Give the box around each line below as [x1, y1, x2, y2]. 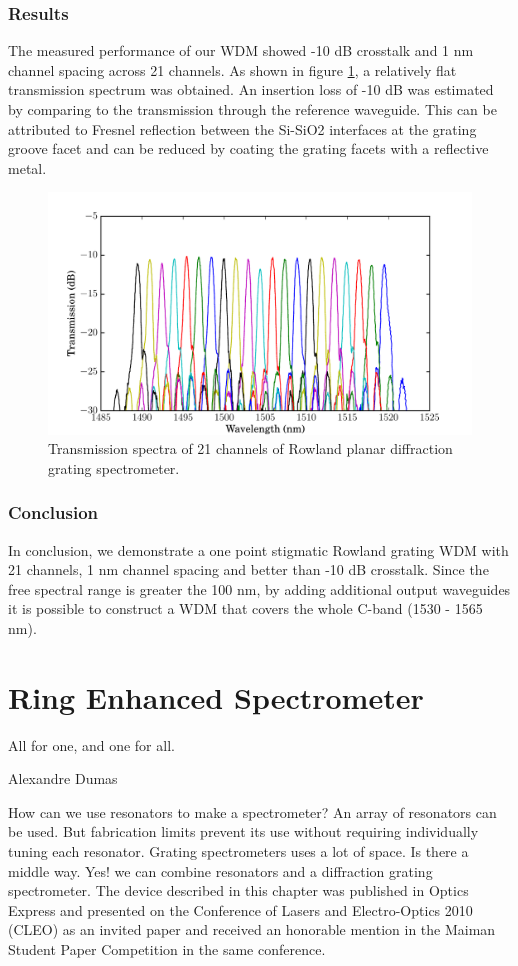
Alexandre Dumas [8, 768, 118, 789]
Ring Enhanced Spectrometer [8, 676, 424, 717]
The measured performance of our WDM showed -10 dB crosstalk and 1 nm [8, 40, 474, 61]
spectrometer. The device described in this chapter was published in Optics [8, 880, 469, 901]
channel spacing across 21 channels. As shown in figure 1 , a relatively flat [8, 59, 457, 80]
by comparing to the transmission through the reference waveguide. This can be [8, 99, 497, 119]
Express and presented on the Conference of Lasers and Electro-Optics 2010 [8, 899, 473, 920]
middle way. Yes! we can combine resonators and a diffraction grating [8, 860, 433, 881]
